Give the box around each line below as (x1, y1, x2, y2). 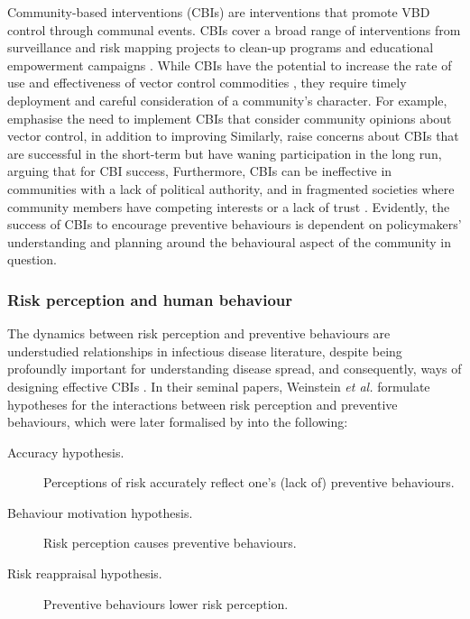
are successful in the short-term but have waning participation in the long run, (7, 143, 442, 162)
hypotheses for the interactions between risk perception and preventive (7, 394, 398, 413)
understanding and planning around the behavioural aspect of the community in (7, 232, 451, 251)
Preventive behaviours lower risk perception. (43, 594, 289, 613)
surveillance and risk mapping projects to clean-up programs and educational (7, 38, 434, 57)
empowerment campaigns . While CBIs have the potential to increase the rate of (7, 55, 452, 74)
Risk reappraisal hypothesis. (7, 564, 162, 583)
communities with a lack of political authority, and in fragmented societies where (7, 179, 455, 198)
